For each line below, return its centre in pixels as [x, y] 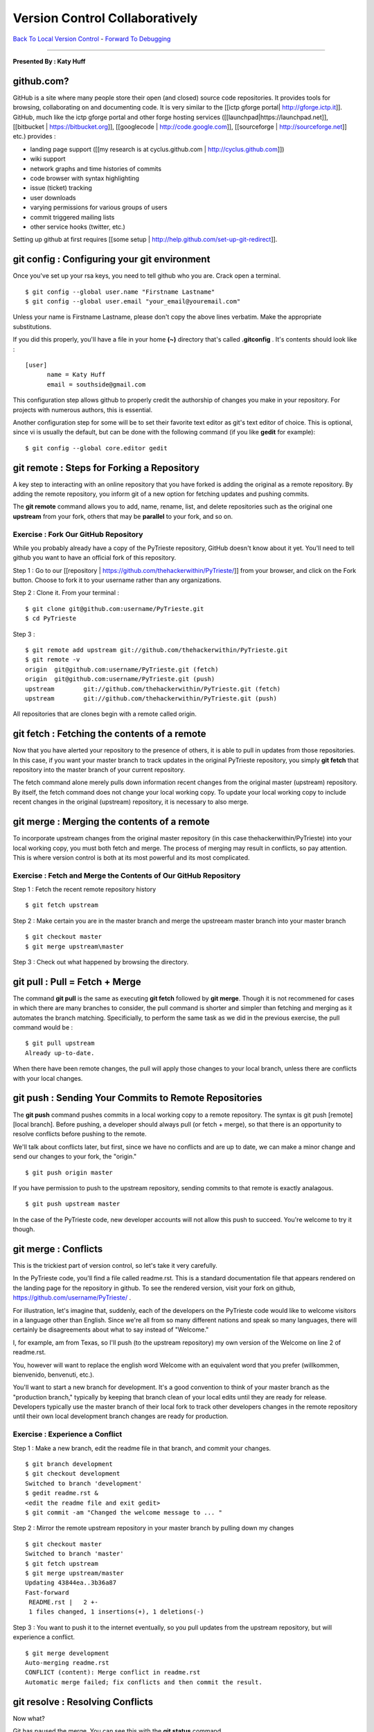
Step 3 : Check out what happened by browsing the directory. [101, 962]
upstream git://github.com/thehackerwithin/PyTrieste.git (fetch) [153, 689]
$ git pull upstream [60, 1043]
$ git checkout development [73, 1474]
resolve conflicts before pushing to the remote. [80, 1134]
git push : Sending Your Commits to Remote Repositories [137, 1098]
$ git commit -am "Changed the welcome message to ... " [124, 1512]
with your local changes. [48, 1078]
